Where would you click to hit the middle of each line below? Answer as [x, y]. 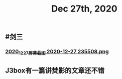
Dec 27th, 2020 [84, 9]
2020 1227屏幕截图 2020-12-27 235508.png [57, 52]
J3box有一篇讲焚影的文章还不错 [55, 70]
